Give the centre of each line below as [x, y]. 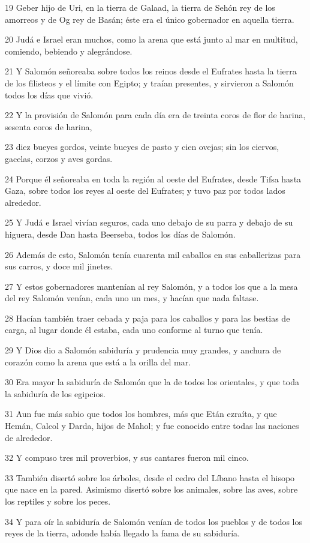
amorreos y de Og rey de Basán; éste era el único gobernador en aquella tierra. [150, 19]
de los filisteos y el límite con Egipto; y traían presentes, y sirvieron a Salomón [149, 82]
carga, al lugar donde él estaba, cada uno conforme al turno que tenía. [134, 330]
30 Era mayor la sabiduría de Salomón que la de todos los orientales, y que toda [152, 382]
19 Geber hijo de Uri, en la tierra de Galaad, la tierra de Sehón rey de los [140, 7]
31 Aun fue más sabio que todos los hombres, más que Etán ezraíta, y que [141, 414]
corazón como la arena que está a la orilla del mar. [98, 361]
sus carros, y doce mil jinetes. [59, 266]
